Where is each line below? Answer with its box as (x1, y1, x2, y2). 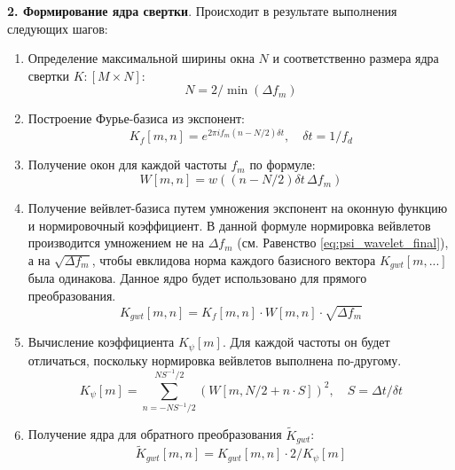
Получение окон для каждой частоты (27, 155, 227, 174)
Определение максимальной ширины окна (27, 49, 255, 67)
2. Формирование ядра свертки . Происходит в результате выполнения (7, 2, 397, 20)
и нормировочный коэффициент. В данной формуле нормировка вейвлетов (27, 215, 431, 234)
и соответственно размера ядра (272, 49, 439, 67)
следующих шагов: (7, 19, 108, 37)
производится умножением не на (27, 233, 204, 252)
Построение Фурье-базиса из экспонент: (27, 109, 246, 128)
